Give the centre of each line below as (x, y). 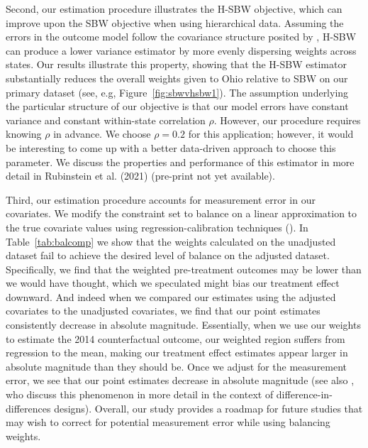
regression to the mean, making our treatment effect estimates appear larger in (177, 353)
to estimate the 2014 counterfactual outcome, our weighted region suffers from (175, 338)
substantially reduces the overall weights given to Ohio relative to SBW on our (177, 78)
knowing (24, 134)
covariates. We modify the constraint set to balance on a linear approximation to (182, 213)
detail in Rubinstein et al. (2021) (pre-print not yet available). (140, 176)
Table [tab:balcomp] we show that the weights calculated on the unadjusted (171, 241)
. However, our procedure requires (287, 120)
